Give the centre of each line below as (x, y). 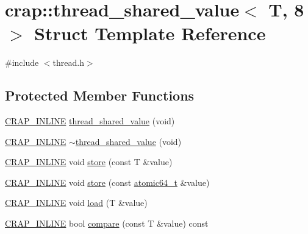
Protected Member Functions (100, 95)
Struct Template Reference (150, 33)
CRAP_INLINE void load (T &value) (76, 203)
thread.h (68, 62)
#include (22, 62)
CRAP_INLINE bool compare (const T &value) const (107, 223)
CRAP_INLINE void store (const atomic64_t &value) (107, 182)
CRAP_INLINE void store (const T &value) (89, 162)
